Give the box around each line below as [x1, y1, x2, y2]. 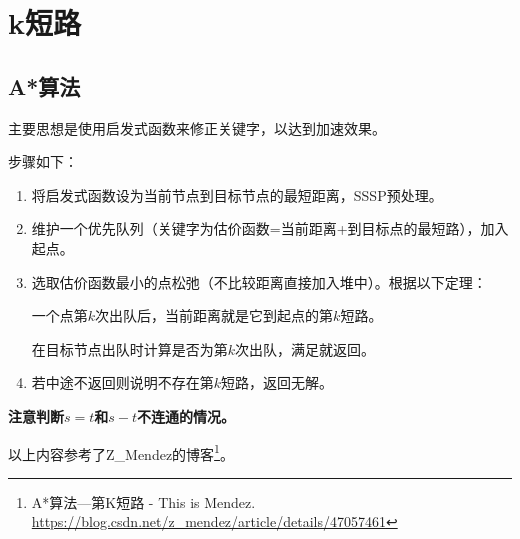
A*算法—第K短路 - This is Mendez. [31, 491, 256, 512]
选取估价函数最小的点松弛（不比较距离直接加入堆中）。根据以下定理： [31, 271, 487, 292]
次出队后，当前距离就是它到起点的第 [95, 305, 334, 326]
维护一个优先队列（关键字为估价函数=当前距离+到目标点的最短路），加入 [31, 218, 509, 239]
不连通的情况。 [137, 405, 236, 426]
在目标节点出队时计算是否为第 [31, 338, 228, 359]
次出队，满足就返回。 [235, 338, 376, 359]
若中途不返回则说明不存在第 [31, 372, 214, 393]
